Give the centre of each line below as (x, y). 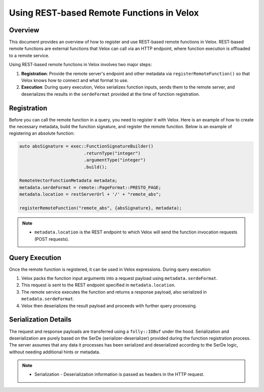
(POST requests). (52, 239)
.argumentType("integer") (115, 160)
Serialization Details (40, 320)
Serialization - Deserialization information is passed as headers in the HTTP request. (120, 374)
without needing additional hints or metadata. (55, 352)
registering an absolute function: (42, 133)
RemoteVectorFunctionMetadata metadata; (68, 181)
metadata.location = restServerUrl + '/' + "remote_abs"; (90, 194)
